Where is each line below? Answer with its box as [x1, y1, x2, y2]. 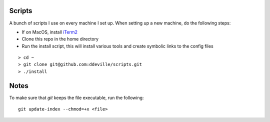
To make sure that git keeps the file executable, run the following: [9, 94, 144, 100]
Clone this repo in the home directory [21, 36, 99, 42]
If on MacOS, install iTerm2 [21, 29, 77, 35]
